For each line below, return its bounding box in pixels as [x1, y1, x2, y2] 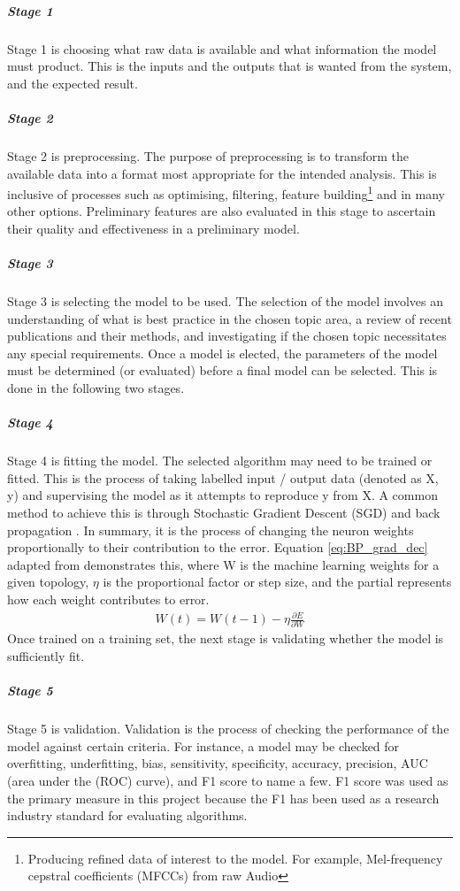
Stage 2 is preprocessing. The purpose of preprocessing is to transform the [7, 146, 409, 165]
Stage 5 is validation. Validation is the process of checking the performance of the [7, 719, 449, 738]
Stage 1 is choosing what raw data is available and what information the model [7, 39, 437, 58]
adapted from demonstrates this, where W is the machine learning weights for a [7, 555, 440, 573]
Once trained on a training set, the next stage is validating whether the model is [7, 629, 444, 648]
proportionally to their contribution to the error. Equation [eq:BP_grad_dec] [7, 538, 428, 557]
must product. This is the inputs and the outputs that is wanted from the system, [7, 57, 452, 75]
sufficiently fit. [7, 647, 85, 665]
